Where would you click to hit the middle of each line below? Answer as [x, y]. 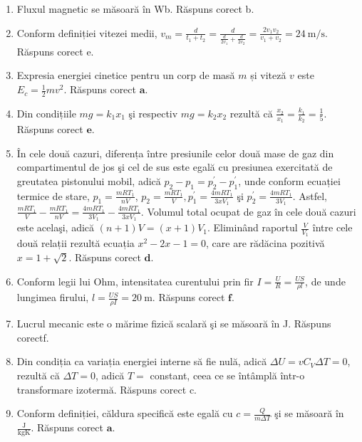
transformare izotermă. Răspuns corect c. [107, 389]
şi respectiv [153, 113]
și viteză [268, 75]
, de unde [325, 281]
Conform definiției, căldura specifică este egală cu [125, 413]
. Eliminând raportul [253, 227]
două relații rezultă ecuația [76, 243]
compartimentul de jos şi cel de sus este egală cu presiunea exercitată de [175, 167]
